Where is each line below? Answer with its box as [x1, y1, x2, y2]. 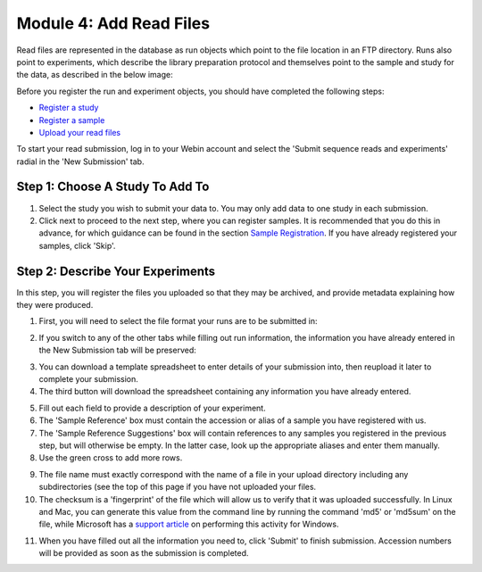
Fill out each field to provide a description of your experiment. [38, 402, 267, 413]
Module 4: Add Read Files [16, 13, 210, 33]
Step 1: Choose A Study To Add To [16, 179, 210, 195]
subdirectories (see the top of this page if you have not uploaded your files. [38, 482, 317, 493]
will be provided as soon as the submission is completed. [38, 548, 249, 559]
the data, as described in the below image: [16, 70, 173, 80]
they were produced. [16, 300, 94, 311]
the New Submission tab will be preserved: [38, 344, 196, 356]
